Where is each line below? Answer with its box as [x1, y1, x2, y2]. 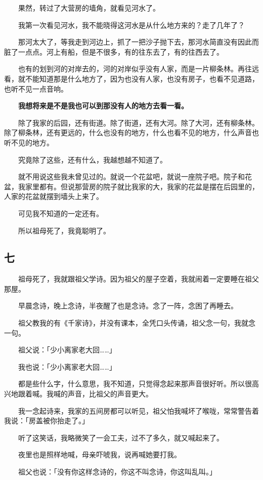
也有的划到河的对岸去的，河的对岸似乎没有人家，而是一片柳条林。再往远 [18, 63, 259, 74]
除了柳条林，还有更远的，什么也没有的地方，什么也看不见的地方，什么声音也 [4, 127, 259, 138]
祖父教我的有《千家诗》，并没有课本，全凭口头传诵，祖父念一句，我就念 [18, 317, 255, 328]
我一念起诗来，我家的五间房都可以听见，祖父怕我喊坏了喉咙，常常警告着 [18, 405, 259, 416]
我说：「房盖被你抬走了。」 [4, 415, 89, 426]
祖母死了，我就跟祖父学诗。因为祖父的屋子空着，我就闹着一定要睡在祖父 [18, 273, 259, 284]
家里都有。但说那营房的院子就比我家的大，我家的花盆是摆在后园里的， [25, 181, 259, 191]
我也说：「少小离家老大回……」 [18, 361, 116, 372]
